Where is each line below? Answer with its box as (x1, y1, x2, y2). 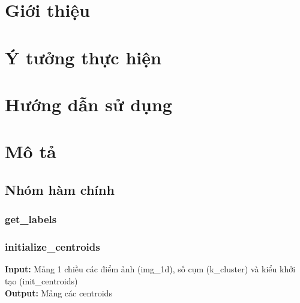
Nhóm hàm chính (5, 180, 115, 198)
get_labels (5, 212, 57, 227)
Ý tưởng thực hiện (5, 44, 161, 69)
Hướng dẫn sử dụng (5, 91, 172, 116)
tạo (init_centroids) (5, 274, 78, 287)
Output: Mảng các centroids (5, 286, 112, 299)
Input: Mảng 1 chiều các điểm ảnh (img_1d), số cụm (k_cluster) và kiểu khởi (5, 263, 296, 275)
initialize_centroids (5, 239, 100, 254)
